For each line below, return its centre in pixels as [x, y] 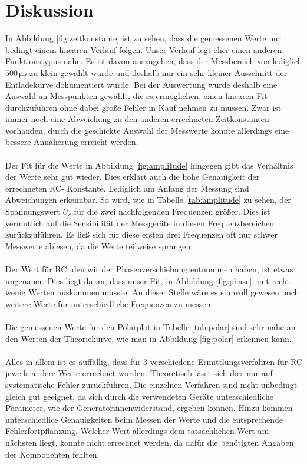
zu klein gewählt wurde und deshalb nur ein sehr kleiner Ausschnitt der [158, 72]
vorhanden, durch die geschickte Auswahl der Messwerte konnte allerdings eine [147, 130]
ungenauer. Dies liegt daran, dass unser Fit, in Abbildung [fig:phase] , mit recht [148, 280]
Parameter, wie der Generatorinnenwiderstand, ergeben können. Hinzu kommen [149, 408]
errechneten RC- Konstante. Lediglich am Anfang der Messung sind [127, 188]
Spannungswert [33, 211]
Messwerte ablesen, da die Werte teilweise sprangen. [99, 246]
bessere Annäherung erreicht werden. [72, 142]
